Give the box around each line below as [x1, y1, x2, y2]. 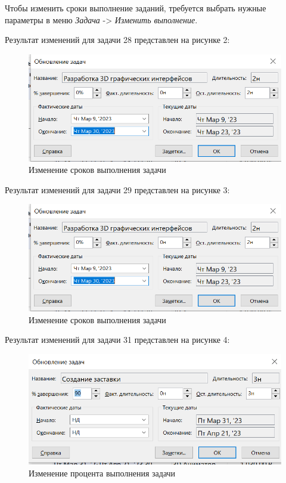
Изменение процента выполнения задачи [29, 467, 176, 479]
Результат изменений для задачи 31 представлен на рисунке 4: [5, 333, 230, 346]
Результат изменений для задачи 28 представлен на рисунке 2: [5, 33, 230, 46]
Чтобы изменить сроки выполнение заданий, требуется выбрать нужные [5, 2, 266, 14]
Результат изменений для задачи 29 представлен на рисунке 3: [5, 183, 230, 196]
